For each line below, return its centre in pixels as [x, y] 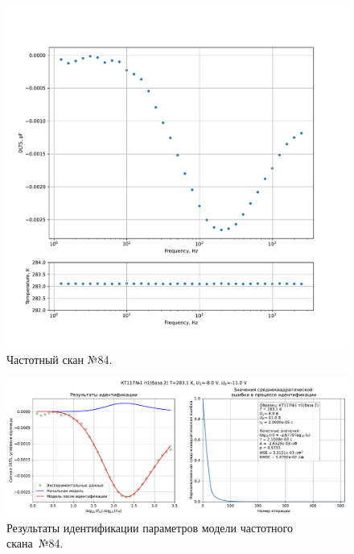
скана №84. [35, 543]
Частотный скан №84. [60, 359]
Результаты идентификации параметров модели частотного [150, 527]
